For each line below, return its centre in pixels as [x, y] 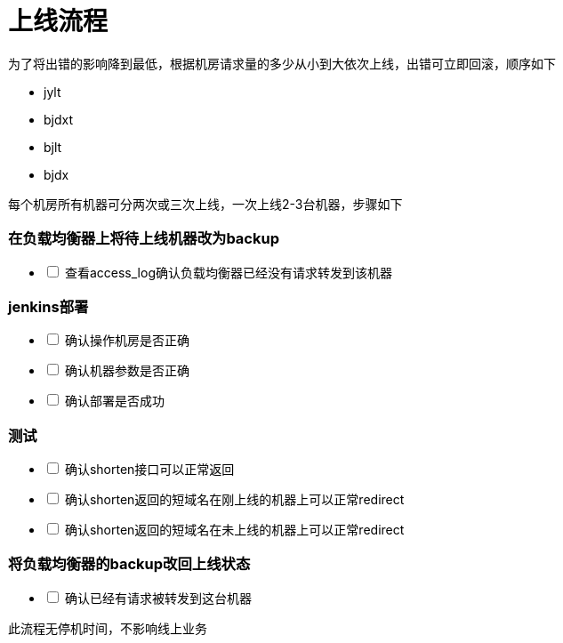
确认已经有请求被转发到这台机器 [158, 598]
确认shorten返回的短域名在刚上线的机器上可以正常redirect [234, 499]
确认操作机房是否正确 [127, 341]
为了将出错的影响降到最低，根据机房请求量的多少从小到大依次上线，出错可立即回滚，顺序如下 [282, 63]
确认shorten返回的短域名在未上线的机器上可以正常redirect [234, 530]
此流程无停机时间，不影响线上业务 [108, 628]
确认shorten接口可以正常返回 [149, 469]
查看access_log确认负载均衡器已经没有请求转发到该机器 [228, 272]
